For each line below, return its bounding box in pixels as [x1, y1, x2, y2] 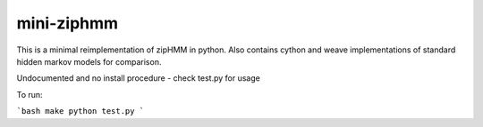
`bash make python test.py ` [16, 107, 145, 116]
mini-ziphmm [16, 13, 119, 33]
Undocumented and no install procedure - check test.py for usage [16, 73, 261, 83]
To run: [16, 89, 44, 99]
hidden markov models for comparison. [16, 56, 162, 67]
